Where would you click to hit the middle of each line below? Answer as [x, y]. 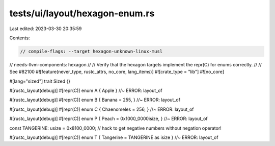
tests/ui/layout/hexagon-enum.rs [82, 13]
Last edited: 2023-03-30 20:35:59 [46, 29]
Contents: [20, 38]
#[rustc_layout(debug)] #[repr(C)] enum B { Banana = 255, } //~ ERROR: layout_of [95, 100]
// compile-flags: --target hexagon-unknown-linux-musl [91, 51]
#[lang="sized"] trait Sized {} [40, 81]
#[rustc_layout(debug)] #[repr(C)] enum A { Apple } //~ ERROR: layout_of [86, 91]
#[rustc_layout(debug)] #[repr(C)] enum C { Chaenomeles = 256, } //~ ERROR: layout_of [102, 109]
